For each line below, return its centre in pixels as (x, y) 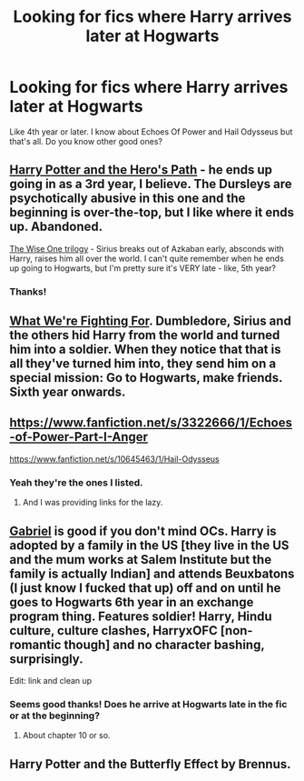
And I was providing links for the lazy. (93, 503)
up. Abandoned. (56, 227)
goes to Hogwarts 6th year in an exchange (132, 602)
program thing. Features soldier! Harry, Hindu (141, 616)
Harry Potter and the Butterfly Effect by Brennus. (151, 764)
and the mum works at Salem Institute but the (141, 560)
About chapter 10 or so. (66, 736)
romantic (35, 644)
